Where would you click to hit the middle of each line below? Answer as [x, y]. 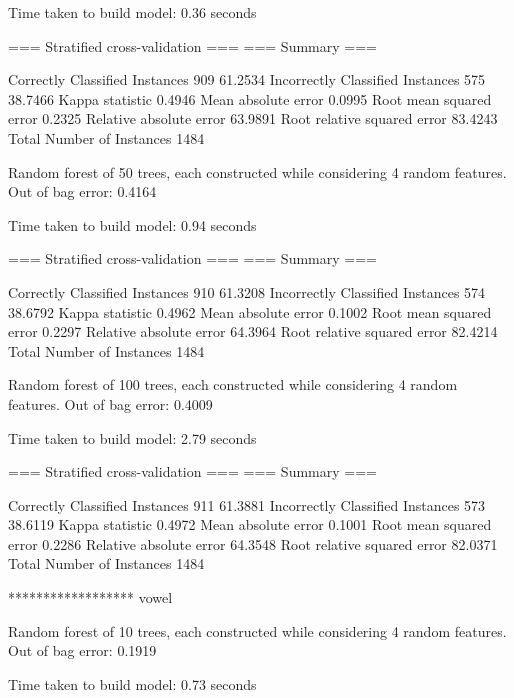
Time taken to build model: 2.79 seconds [132, 437]
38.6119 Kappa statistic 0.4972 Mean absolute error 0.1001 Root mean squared [250, 524]
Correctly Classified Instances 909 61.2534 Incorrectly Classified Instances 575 [247, 79]
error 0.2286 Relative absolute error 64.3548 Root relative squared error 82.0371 [253, 543]
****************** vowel [90, 597]
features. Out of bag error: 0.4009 [110, 403]
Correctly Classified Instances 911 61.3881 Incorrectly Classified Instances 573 [247, 504]
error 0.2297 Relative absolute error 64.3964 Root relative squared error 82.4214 [253, 331]
